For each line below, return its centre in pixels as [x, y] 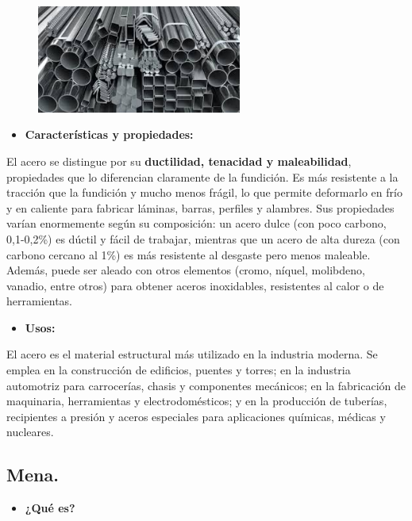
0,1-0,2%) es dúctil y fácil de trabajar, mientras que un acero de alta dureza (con [203, 238]
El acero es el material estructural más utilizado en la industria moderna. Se [192, 354]
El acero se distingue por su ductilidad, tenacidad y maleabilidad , [179, 161]
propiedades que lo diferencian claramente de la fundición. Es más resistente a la [202, 176]
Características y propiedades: [109, 134]
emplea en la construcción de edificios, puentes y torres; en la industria [179, 370]
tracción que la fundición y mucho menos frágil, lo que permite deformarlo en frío [204, 192]
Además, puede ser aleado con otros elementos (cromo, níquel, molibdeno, [186, 270]
